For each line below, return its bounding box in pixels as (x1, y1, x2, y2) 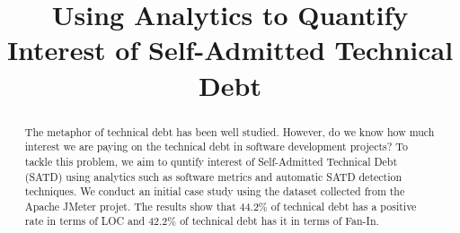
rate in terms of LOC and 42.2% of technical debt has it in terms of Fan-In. (24, 213, 379, 229)
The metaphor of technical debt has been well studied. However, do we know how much (24, 124, 435, 139)
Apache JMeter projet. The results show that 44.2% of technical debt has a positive (24, 198, 417, 213)
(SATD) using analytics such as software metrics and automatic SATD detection (24, 168, 402, 184)
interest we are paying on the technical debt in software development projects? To (24, 139, 408, 154)
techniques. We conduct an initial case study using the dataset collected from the (24, 184, 405, 199)
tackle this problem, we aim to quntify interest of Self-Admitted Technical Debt (24, 153, 398, 168)
